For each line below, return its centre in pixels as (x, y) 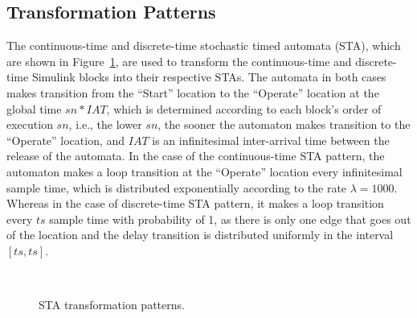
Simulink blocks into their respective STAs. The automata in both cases (209, 77)
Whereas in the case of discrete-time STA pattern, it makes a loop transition (195, 203)
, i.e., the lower (105, 124)
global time (34, 108)
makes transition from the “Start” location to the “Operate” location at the (193, 92)
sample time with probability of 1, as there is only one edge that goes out (230, 219)
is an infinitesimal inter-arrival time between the (271, 140)
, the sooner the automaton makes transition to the (284, 124)
